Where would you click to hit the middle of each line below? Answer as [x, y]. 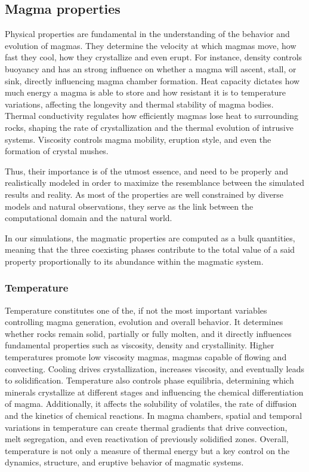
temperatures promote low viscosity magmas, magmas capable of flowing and [146, 357]
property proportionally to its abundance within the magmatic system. [134, 261]
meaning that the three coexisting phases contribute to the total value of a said [150, 249]
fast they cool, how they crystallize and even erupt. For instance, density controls [154, 57]
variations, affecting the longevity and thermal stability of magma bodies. [139, 104]
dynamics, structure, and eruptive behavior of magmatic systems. [124, 462]
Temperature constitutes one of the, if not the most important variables [136, 310]
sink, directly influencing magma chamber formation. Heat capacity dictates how [152, 80]
